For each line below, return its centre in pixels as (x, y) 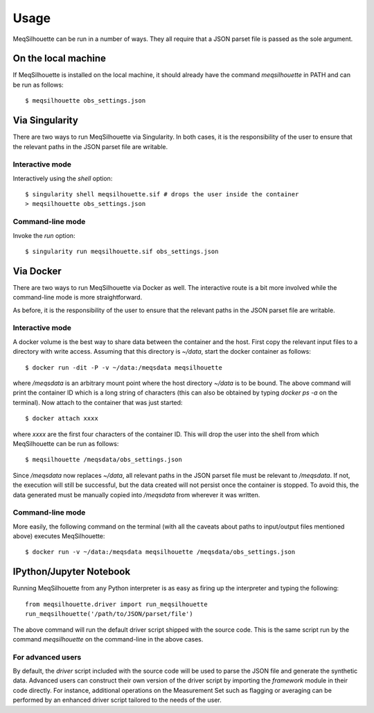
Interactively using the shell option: (63, 178)
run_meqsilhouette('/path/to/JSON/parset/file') (109, 614)
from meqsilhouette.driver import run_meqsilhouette (116, 604)
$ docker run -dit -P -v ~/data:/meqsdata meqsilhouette (124, 367)
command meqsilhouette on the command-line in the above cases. (108, 639)
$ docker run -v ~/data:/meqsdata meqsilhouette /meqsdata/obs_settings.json (160, 552)
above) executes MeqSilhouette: (59, 536)
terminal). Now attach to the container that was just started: (98, 402)
